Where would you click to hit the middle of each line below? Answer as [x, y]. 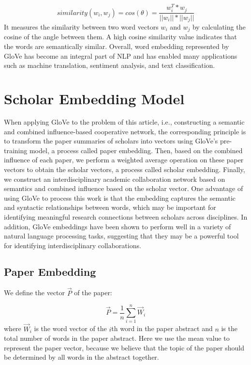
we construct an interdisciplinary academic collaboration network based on [115, 179]
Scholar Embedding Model [94, 99]
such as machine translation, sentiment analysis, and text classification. [110, 65]
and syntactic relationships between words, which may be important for [110, 207]
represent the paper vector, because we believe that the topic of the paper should [124, 347]
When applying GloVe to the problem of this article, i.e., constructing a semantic [124, 121]
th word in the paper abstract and [162, 328]
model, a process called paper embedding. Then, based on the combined [136, 150]
